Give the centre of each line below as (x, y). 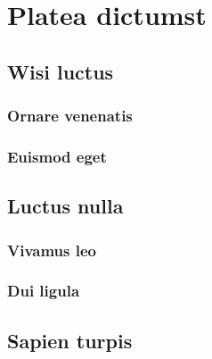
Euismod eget (57, 156)
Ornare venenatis (70, 116)
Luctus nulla (65, 206)
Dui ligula (44, 291)
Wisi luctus (61, 71)
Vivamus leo (52, 250)
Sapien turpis (70, 340)
